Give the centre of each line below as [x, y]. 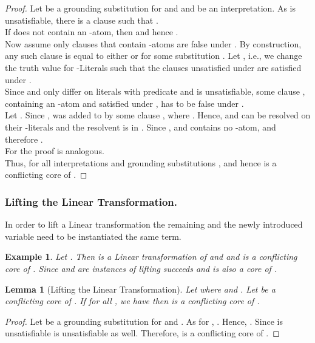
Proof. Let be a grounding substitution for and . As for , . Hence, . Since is [144, 321]
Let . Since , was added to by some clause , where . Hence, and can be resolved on [158, 115]
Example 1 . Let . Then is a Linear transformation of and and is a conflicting [151, 256]
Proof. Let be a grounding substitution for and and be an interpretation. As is [150, 8]
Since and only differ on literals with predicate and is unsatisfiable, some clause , [155, 91]
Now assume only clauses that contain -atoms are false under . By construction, [153, 43]
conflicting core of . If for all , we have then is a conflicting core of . [132, 301]
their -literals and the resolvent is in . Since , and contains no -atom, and [141, 127]
